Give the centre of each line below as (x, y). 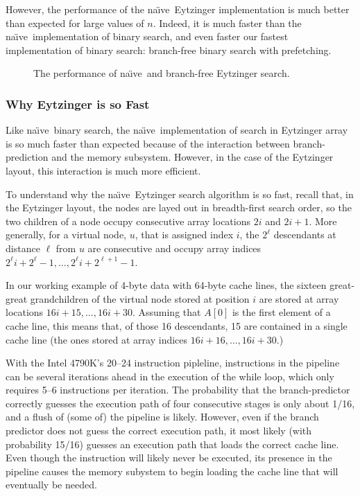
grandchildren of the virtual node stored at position (140, 298)
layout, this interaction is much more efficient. (103, 170)
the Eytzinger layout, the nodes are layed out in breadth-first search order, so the (179, 207)
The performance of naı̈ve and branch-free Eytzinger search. (162, 73)
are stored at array (299, 298)
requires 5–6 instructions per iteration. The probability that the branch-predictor (178, 390)
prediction (27, 157)
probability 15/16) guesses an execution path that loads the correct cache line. (172, 444)
